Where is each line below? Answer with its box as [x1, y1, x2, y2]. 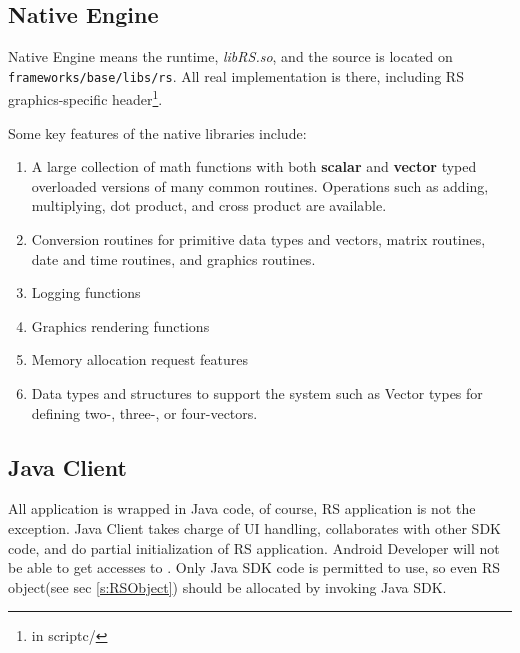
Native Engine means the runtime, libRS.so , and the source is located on [8, 46, 453, 67]
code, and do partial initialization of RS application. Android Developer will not [8, 537, 500, 558]
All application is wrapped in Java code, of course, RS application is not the [8, 498, 476, 519]
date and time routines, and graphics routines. [31, 248, 316, 269]
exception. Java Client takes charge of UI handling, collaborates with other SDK [8, 518, 501, 539]
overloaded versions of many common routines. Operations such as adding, [31, 175, 489, 196]
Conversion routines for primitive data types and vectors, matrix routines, [31, 229, 486, 250]
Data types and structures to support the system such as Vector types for [31, 383, 483, 404]
